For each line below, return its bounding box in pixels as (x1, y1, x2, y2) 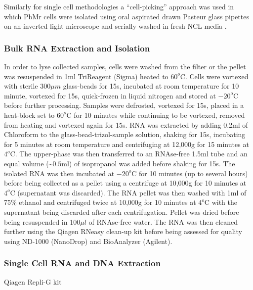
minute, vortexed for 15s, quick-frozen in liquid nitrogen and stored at (4, 90, 216, 100)
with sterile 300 (4, 81, 51, 91)
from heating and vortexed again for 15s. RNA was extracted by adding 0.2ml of (4, 119, 248, 130)
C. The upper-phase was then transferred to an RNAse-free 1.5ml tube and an (10, 148, 248, 159)
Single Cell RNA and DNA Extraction (4, 257, 161, 269)
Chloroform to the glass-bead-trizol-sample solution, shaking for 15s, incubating (4, 129, 246, 140)
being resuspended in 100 (4, 216, 81, 227)
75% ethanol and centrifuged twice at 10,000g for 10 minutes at (4, 197, 196, 207)
